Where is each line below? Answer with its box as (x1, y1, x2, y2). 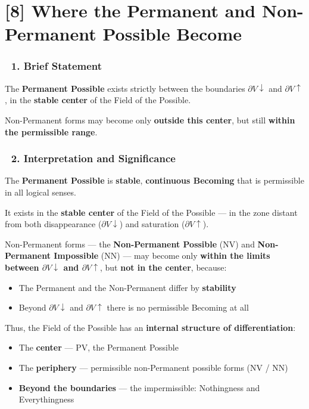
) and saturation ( (119, 218, 185, 230)
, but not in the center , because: (99, 261, 227, 273)
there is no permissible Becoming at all (107, 301, 249, 314)
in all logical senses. (5, 185, 76, 198)
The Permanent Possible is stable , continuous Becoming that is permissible (5, 174, 304, 187)
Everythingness (18, 393, 74, 405)
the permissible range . (5, 125, 98, 138)
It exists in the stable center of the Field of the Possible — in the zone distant (5, 206, 298, 218)
